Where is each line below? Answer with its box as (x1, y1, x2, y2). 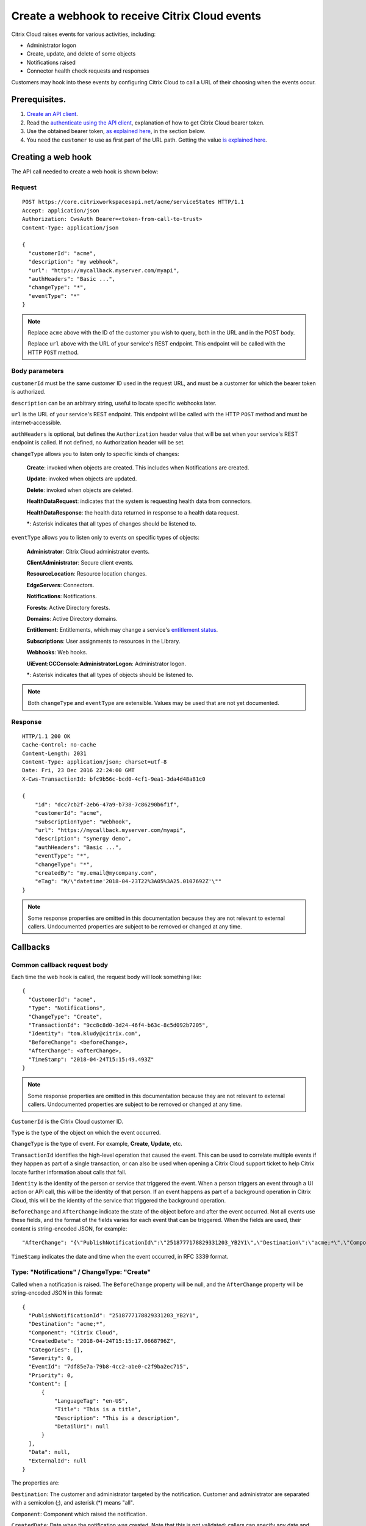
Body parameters (11, 367, 64, 375)
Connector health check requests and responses (26, 67, 149, 74)
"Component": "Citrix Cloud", (28, 1329, 119, 1336)
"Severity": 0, (28, 1354, 74, 1361)
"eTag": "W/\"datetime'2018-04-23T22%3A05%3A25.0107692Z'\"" (34, 878, 222, 885)
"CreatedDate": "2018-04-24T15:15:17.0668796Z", (28, 1337, 177, 1345)
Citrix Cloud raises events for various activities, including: (11, 31, 156, 38)
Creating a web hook (11, 152, 91, 162)
